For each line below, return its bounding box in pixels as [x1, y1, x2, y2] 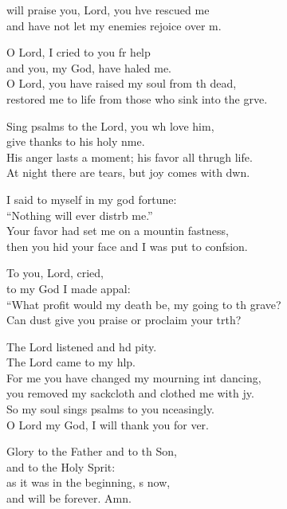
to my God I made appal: [6, 280, 131, 296]
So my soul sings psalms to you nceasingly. [6, 401, 215, 417]
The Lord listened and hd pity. [6, 338, 157, 354]
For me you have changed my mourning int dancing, [6, 369, 261, 386]
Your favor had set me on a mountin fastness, [6, 222, 229, 239]
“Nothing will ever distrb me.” [6, 206, 153, 223]
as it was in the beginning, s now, [6, 474, 171, 491]
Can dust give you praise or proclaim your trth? [6, 311, 242, 328]
